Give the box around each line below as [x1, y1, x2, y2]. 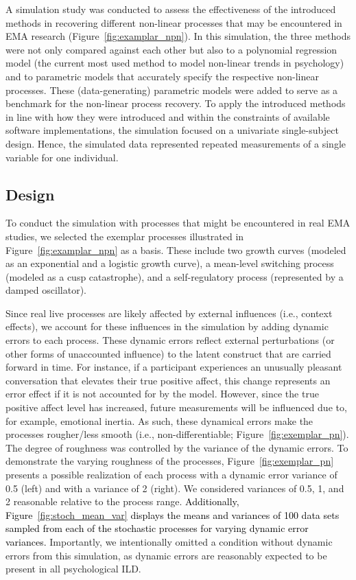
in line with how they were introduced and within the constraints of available [5, 109, 330, 124]
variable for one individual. [5, 150, 119, 164]
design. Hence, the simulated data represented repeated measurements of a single [5, 136, 346, 150]
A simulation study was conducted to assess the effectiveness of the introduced [5, 2, 336, 16]
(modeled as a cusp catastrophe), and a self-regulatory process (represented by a [5, 269, 344, 283]
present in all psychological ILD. [5, 561, 141, 576]
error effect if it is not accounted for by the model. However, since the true [5, 386, 319, 401]
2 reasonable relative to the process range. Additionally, [5, 494, 239, 509]
